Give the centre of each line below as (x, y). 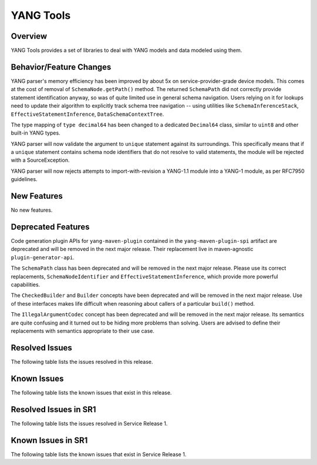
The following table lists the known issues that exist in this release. (91, 392)
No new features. (32, 210)
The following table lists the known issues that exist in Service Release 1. (99, 454)
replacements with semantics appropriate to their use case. (83, 331)
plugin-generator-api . (43, 257)
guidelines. (24, 179)
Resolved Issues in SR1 (53, 409)
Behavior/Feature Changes (61, 67)
